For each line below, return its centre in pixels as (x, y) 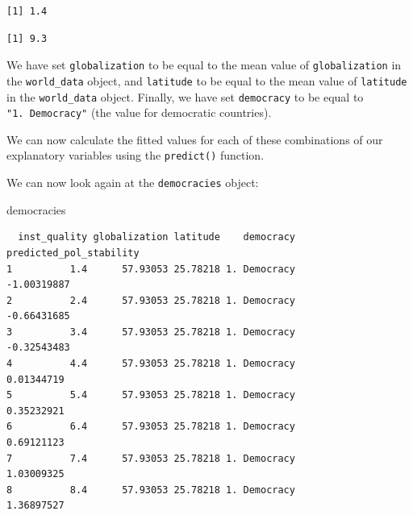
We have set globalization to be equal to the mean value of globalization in (204, 65)
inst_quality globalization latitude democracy (156, 237)
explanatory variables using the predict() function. (136, 155)
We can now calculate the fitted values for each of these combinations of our (195, 139)
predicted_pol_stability (73, 253)
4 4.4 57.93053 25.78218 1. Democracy (151, 364)
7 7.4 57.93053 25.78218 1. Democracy (151, 458)
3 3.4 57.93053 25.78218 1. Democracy (151, 332)
